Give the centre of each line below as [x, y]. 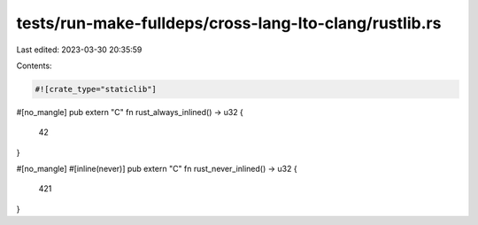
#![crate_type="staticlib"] [96, 89]
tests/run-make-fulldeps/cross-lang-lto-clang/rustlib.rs [229, 23]
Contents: [34, 66]
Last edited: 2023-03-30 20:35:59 [79, 50]
